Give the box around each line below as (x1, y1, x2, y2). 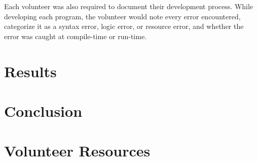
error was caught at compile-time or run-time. (4, 30, 147, 41)
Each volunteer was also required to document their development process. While (4, 1, 253, 11)
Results (4, 60, 57, 81)
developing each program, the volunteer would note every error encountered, (4, 11, 241, 21)
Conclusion (4, 100, 83, 121)
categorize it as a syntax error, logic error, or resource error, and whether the (4, 21, 244, 31)
